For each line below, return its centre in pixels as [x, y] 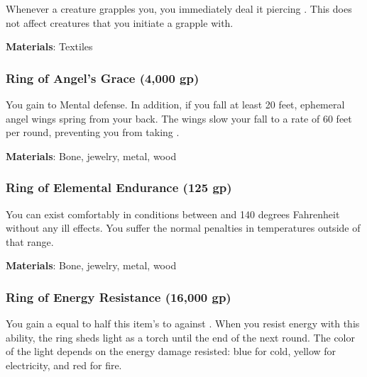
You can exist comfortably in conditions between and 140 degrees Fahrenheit [173, 214]
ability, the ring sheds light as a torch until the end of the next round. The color [180, 337]
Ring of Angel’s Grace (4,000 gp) [103, 78]
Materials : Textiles [49, 46]
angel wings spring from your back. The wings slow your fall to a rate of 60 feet [179, 118]
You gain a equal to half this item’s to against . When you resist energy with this [183, 323]
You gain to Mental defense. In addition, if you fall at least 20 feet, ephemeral [175, 104]
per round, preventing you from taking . [93, 132]
